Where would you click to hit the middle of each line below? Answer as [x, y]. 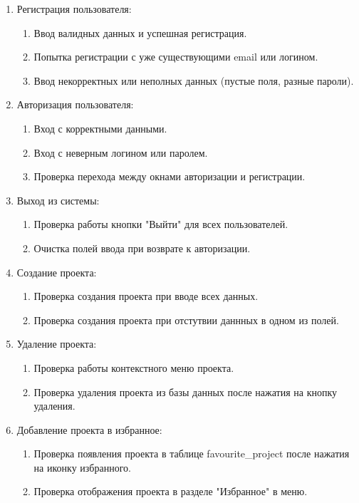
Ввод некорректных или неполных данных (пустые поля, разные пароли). [194, 80]
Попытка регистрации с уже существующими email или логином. [176, 57]
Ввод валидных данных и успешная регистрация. [140, 32]
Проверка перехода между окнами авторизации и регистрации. [170, 176]
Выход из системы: [58, 200]
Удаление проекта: [57, 344]
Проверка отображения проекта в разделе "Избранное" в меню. [171, 491]
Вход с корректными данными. [100, 128]
